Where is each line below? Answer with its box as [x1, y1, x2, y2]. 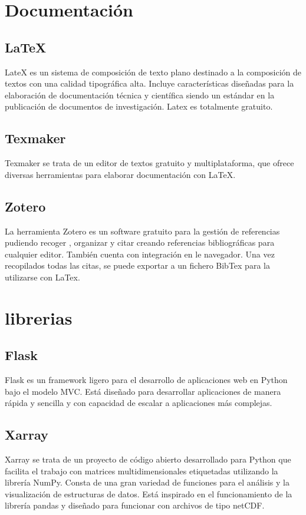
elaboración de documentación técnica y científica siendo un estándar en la [5, 88, 275, 101]
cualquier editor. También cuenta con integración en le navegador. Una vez [5, 247, 275, 260]
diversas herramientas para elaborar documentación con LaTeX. [5, 168, 236, 180]
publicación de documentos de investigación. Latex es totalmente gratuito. [5, 100, 273, 113]
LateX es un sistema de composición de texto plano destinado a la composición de [5, 65, 302, 78]
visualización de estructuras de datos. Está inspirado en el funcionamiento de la [5, 487, 292, 500]
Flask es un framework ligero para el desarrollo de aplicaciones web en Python [5, 374, 288, 386]
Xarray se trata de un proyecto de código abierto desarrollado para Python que [5, 453, 291, 466]
